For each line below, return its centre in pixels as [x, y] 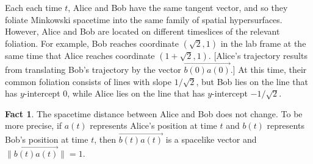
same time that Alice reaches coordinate [80, 55]
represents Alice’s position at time [153, 125]
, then [105, 139]
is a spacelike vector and [211, 139]
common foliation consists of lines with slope [88, 81]
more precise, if [34, 125]
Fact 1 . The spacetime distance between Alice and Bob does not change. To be [154, 113]
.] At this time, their [268, 69]
